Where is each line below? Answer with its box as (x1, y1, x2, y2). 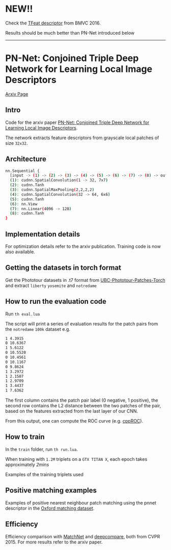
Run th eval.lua (5, 310, 40, 317)
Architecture (5, 155, 47, 164)
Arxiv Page (5, 91, 28, 97)
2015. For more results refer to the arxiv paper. (5, 539, 103, 545)
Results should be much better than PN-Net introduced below (5, 30, 135, 36)
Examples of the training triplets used (5, 471, 84, 477)
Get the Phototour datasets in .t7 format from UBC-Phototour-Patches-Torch (5, 277, 165, 283)
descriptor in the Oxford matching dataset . (5, 505, 95, 511)
